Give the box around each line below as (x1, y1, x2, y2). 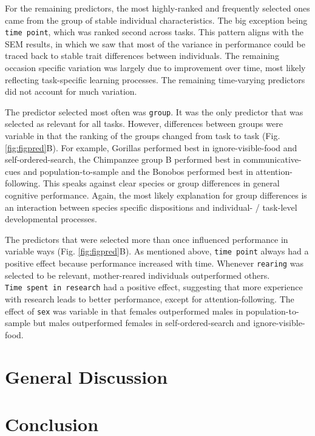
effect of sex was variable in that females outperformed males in (5, 304, 243, 317)
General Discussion (5, 364, 168, 389)
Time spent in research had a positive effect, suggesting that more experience (5, 281, 303, 293)
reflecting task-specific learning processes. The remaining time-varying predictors (5, 73, 305, 86)
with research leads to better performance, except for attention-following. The (5, 292, 294, 305)
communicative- (243, 153, 302, 166)
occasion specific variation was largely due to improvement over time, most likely (5, 61, 306, 74)
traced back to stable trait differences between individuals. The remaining (5, 49, 279, 62)
